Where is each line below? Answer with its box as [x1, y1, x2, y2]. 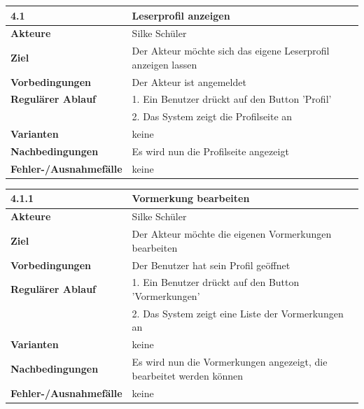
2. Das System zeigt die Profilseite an [132, 109, 293, 124]
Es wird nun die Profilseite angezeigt [132, 144, 289, 158]
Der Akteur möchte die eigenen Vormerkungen [132, 227, 332, 241]
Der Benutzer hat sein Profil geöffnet [132, 257, 290, 272]
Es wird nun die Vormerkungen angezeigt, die [132, 354, 328, 369]
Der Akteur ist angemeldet [132, 74, 246, 89]
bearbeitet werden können [132, 368, 243, 382]
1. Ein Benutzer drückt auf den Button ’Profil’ [132, 92, 332, 106]
